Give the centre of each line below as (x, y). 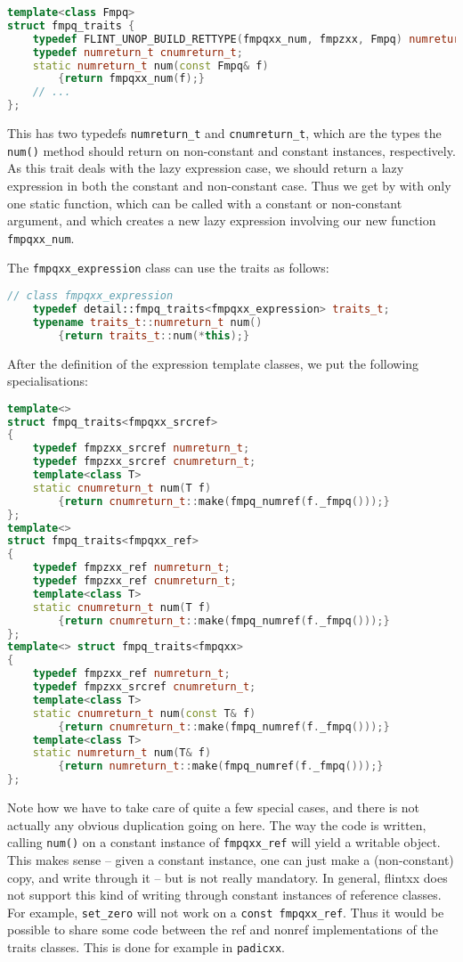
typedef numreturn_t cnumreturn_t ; (138, 52)
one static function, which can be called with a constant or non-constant (205, 203)
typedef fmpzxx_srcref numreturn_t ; (141, 448)
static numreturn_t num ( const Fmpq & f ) (150, 65)
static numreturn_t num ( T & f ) (122, 753)
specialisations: (48, 381)
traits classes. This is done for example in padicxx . (146, 946)
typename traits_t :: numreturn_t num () (147, 322)
